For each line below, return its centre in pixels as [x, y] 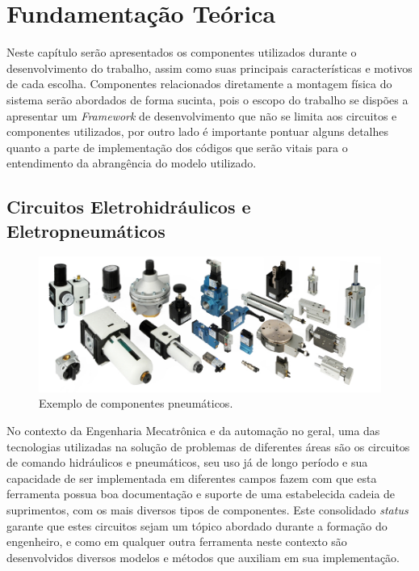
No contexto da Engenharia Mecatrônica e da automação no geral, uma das [193, 430]
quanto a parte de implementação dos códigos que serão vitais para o [177, 147]
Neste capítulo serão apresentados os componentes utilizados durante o [182, 52]
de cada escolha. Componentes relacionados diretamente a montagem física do [199, 84]
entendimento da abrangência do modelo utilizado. [132, 163]
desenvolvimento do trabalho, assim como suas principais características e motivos [209, 68]
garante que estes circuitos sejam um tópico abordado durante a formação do [197, 525]
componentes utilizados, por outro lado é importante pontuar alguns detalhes [198, 131]
